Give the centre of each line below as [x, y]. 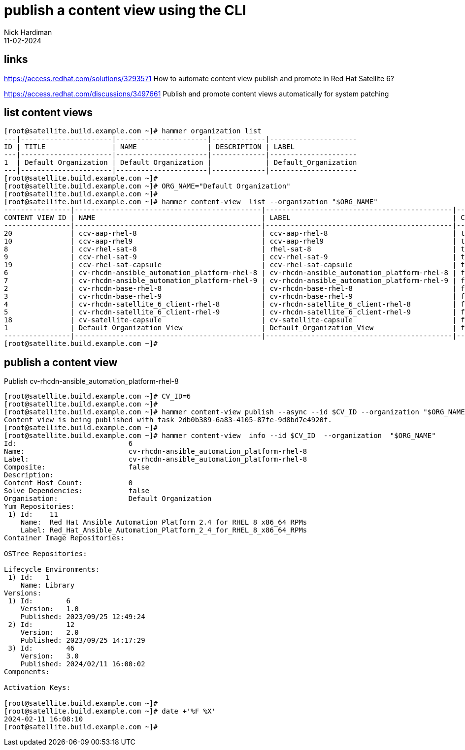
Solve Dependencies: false [77, 491]
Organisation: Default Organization [108, 499]
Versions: [23, 593]
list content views [48, 113]
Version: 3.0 [50, 656]
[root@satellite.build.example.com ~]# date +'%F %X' [110, 711]
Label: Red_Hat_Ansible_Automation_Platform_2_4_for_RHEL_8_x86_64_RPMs [164, 530]
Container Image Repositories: [64, 538]
